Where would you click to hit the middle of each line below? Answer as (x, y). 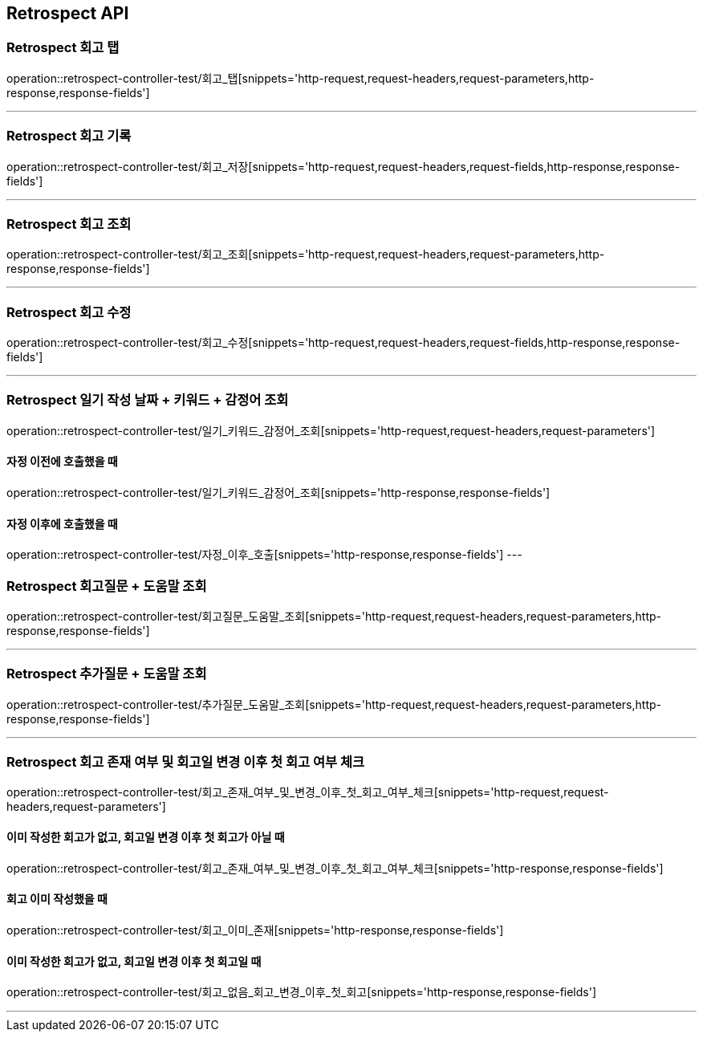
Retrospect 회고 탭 (63, 48)
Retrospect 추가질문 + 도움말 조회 (107, 674)
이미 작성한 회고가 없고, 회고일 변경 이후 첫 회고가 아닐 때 (146, 837)
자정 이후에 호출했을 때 (62, 523)
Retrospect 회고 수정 (69, 312)
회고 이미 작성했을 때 (57, 899)
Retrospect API (68, 13)
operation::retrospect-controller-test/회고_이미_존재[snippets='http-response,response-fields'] (255, 930)
